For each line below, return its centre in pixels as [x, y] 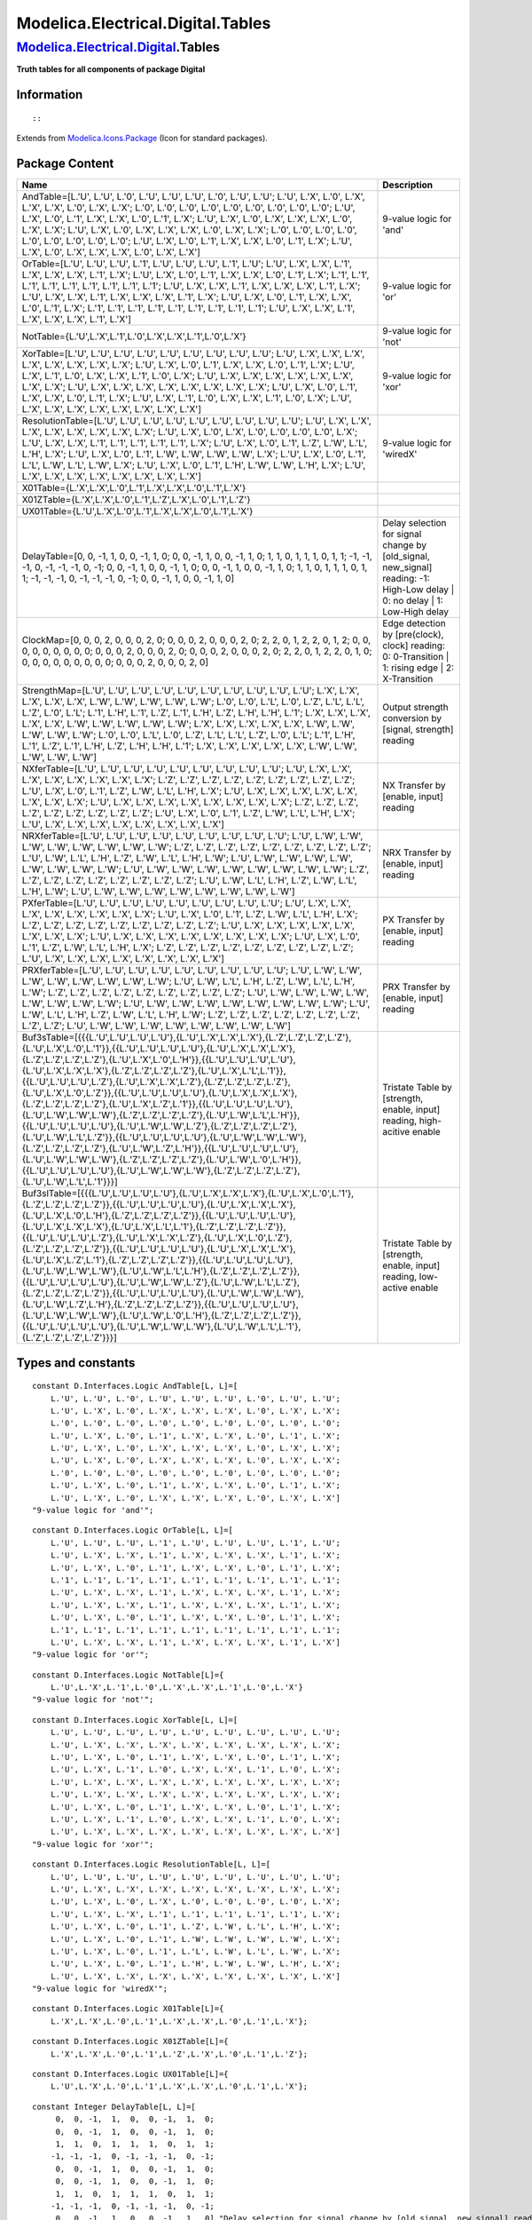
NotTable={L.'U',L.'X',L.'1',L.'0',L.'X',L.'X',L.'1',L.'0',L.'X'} [134, 337]
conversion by [412, 718]
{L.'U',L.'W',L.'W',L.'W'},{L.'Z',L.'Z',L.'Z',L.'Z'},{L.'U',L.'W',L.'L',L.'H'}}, [161, 1115]
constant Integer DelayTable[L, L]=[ [114, 2106]
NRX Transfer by [417, 852]
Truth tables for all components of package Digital [111, 69]
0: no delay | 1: [413, 601]
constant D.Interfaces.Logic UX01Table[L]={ [131, 2074]
